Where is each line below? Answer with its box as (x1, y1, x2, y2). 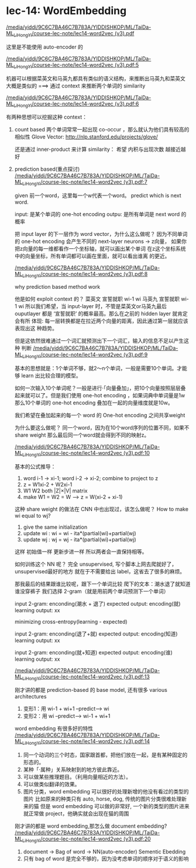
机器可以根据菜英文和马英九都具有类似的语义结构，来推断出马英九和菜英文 (6, 75, 185, 82)
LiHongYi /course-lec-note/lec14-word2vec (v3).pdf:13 (22, 673, 150, 681)
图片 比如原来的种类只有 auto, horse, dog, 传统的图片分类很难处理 (23, 795, 182, 802)
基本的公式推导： (14, 462, 56, 470)
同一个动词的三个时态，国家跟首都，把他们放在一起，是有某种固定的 (23, 751, 188, 758)
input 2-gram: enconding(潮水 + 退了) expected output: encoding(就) (14, 600, 181, 607)
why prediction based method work (14, 283, 101, 290)
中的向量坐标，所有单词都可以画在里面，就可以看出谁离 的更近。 (14, 252, 170, 259)
